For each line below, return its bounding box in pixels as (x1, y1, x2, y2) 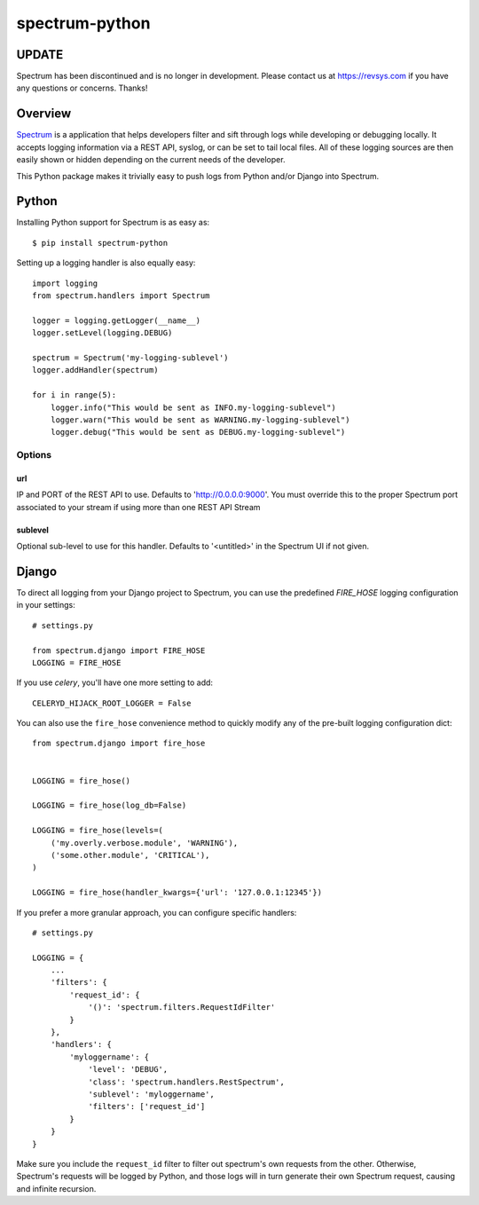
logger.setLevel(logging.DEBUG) (32, 328, 173, 338)
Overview (16, 106, 72, 122)
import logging (32, 278, 98, 288)
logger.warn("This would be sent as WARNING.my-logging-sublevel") (50, 414, 350, 425)
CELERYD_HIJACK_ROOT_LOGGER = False (32, 697, 192, 708)
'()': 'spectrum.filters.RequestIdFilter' (88, 1003, 276, 1012)
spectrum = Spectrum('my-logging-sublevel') (32, 352, 230, 363)
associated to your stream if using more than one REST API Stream (16, 501, 261, 512)
